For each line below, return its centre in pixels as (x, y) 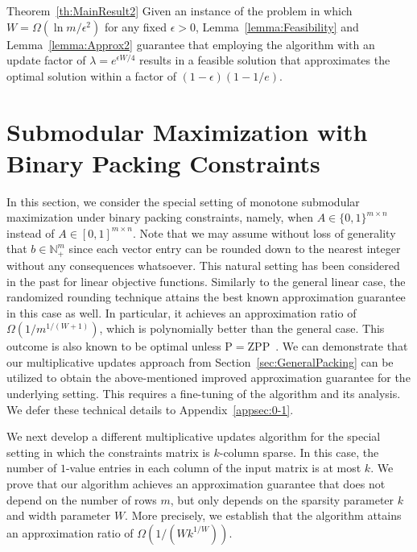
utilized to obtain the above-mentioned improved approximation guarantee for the (208, 378)
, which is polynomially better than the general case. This (242, 328)
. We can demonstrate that (342, 346)
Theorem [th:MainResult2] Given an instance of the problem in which (180, 10)
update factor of (46, 60)
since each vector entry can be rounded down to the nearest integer (235, 249)
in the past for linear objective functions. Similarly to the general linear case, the (206, 281)
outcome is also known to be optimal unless (114, 346)
